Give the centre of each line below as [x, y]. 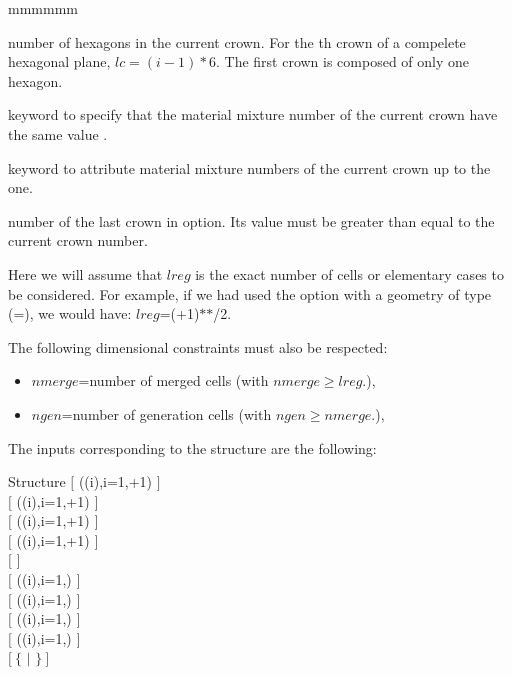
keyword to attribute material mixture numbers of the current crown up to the [249, 167]
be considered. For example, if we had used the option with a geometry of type [250, 293]
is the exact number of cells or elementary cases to [349, 273]
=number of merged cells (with [173, 380]
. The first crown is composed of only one [342, 61]
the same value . [58, 133]
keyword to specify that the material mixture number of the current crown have [253, 114]
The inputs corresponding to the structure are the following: [192, 447]
